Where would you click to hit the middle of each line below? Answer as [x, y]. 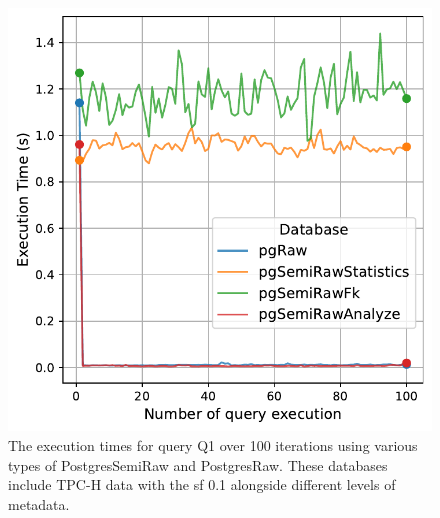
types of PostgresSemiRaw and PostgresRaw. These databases [198, 464]
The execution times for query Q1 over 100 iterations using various [213, 445]
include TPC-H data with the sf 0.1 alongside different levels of [202, 484]
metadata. [39, 503]
